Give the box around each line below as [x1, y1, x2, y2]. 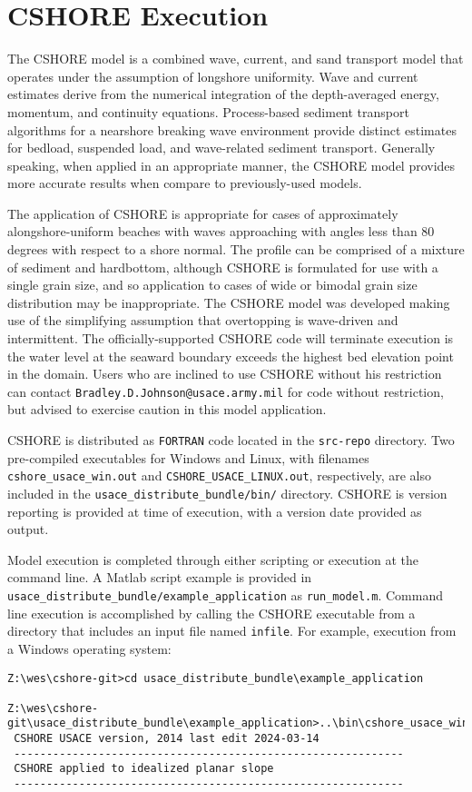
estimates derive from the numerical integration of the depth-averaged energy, [7, 84, 439, 104]
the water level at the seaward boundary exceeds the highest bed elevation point [7, 346, 454, 365]
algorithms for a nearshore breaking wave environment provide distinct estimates [7, 120, 457, 139]
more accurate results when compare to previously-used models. [7, 173, 362, 193]
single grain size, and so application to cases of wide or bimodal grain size [7, 275, 418, 294]
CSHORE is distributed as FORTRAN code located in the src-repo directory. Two [7, 431, 455, 450]
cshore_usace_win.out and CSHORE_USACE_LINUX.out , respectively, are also [7, 466, 431, 485]
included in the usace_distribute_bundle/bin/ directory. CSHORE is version [7, 483, 447, 502]
